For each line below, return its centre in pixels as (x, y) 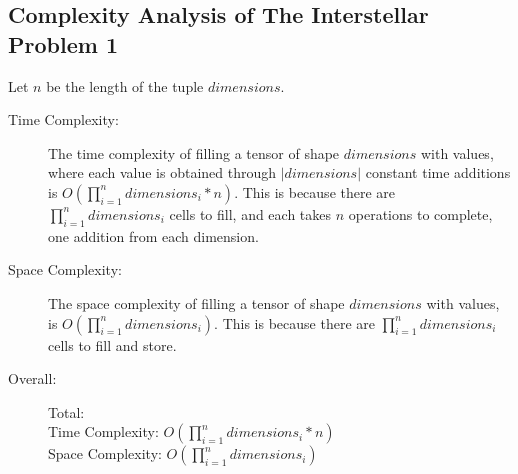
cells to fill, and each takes (250, 213)
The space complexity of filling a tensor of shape (196, 302)
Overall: (32, 378)
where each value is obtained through (162, 172)
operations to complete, (420, 213)
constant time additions (438, 172)
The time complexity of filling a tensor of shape (194, 152)
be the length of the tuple (125, 85)
